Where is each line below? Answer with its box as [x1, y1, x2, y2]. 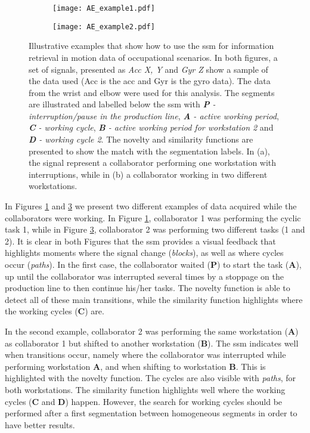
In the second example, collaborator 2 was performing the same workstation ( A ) [5, 324, 299, 337]
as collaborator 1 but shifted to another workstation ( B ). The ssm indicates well [5, 336, 299, 349]
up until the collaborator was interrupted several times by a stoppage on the [5, 270, 284, 282]
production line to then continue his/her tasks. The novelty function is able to [5, 282, 290, 294]
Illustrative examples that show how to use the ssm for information [29, 39, 274, 52]
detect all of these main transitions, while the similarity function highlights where [5, 293, 303, 305]
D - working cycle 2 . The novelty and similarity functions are [29, 133, 253, 146]
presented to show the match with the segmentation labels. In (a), [29, 144, 270, 157]
